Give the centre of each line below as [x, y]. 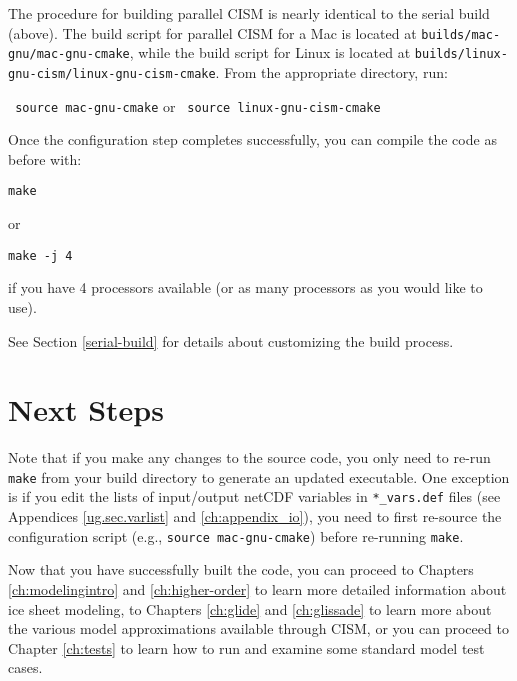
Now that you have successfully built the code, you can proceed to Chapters [241, 569]
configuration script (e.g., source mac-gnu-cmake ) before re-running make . [236, 535]
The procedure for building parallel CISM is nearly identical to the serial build [249, 13]
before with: [45, 158]
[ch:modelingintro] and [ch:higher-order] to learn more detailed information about [257, 588]
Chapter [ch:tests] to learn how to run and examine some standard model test [246, 647]
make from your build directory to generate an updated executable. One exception [259, 476]
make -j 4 [40, 255]
